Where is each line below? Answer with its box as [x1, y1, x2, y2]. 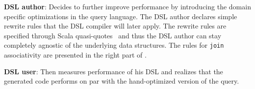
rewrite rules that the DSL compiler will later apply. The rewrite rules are [4, 21, 227, 31]
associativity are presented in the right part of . [4, 50, 147, 60]
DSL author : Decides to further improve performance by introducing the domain [4, 1, 251, 11]
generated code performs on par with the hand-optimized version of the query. [4, 76, 239, 86]
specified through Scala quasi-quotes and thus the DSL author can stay [4, 30, 222, 40]
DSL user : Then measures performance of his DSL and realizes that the [4, 66, 223, 76]
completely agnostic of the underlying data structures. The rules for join [4, 40, 224, 50]
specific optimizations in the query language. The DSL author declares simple [4, 11, 237, 21]
